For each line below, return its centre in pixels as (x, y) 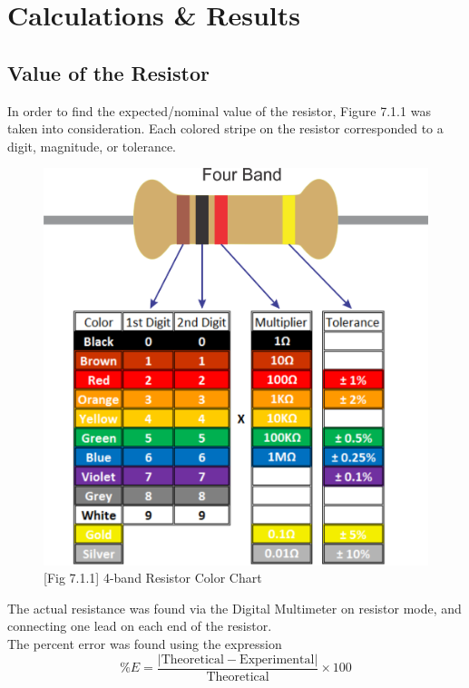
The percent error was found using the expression (145, 643)
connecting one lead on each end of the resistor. (140, 626)
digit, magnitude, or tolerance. (92, 146)
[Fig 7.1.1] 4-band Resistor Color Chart (153, 578)
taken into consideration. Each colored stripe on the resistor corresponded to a (225, 128)
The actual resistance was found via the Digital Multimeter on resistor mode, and (234, 608)
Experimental (277, 659)
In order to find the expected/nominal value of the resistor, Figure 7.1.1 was (219, 110)
